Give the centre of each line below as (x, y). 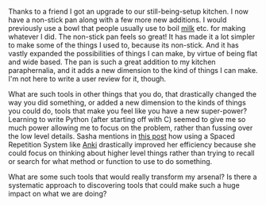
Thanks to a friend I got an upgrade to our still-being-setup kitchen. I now (128, 11)
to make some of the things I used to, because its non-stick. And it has (124, 45)
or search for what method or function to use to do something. (110, 161)
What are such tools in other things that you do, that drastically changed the (132, 94)
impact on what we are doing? (58, 194)
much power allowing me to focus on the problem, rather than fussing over (131, 128)
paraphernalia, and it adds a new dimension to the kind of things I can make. (133, 70)
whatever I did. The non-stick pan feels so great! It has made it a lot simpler (132, 36)
